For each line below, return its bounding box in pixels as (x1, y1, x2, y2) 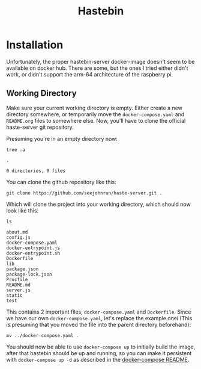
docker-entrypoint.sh (6, 250, 61, 256)
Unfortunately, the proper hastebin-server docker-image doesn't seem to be (6, 58, 195, 65)
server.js (6, 287, 31, 293)
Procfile (6, 276, 28, 282)
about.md (6, 229, 28, 235)
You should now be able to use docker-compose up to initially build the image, (6, 343, 196, 350)
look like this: (6, 206, 39, 214)
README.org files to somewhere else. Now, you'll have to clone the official (6, 117, 186, 124)
